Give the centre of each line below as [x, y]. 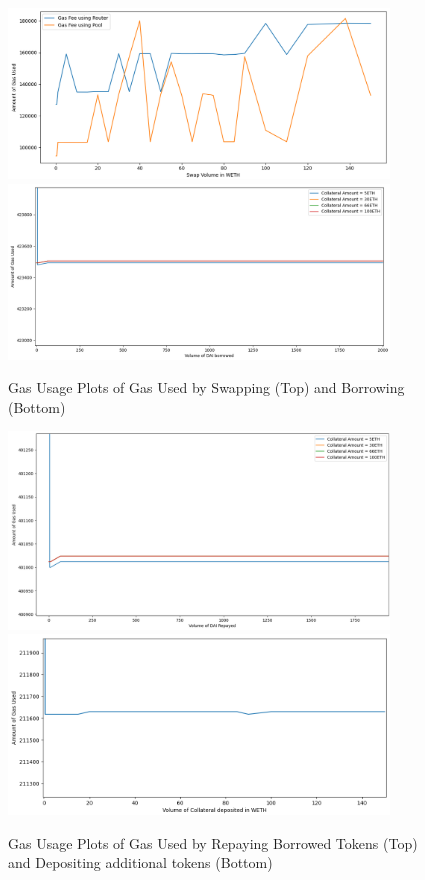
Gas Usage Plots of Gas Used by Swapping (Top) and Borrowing [206, 387]
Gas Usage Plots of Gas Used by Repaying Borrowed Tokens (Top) [213, 842]
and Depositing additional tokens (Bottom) [140, 862]
